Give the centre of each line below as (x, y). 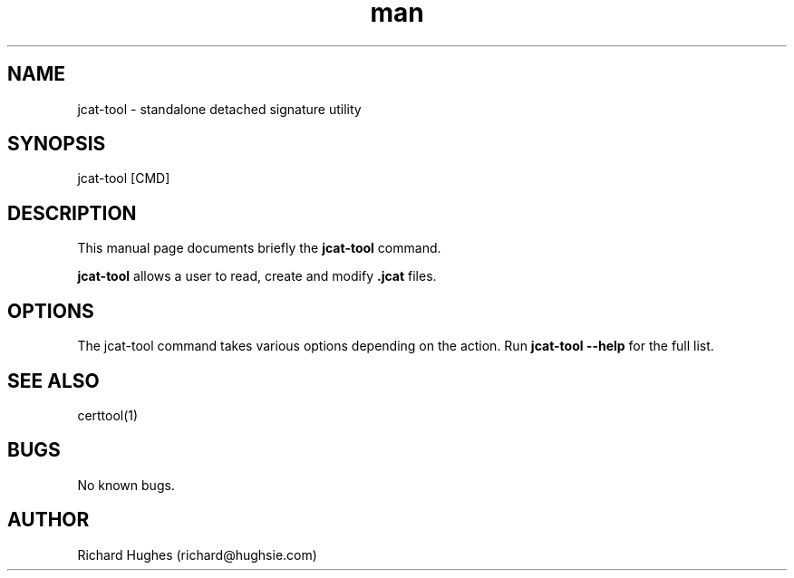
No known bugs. (126, 485)
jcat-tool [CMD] (124, 178)
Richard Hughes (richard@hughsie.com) (197, 554)
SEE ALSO (53, 381)
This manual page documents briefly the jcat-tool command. (259, 248)
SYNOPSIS (57, 144)
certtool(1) (108, 415)
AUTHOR (48, 520)
